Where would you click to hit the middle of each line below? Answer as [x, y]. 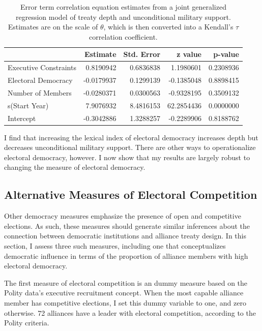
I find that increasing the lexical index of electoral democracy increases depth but [131, 137]
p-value [226, 54]
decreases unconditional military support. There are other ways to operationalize [130, 147]
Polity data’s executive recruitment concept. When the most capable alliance [124, 293]
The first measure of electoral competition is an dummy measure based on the [126, 282]
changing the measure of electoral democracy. [75, 167]
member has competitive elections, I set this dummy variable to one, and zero [125, 303]
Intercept [22, 118]
